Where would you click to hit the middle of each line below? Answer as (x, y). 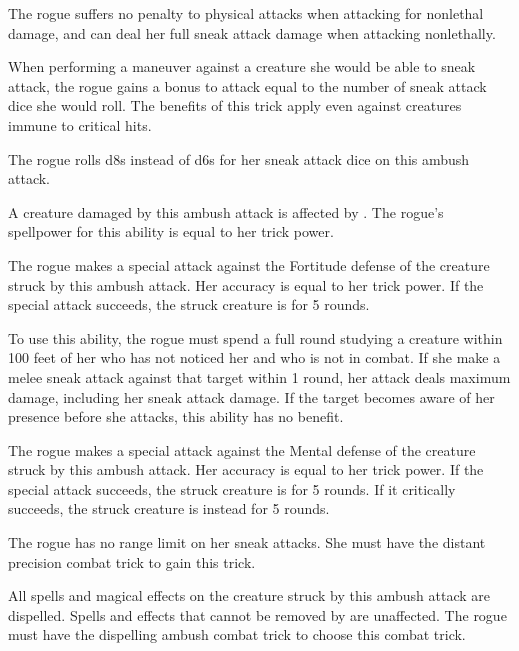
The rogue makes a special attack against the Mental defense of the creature (242, 449)
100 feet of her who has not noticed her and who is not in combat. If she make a (254, 357)
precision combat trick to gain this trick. (132, 561)
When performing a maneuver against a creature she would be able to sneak (242, 66)
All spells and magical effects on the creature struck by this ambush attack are (249, 595)
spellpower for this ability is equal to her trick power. (171, 231)
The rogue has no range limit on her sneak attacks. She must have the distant (247, 542)
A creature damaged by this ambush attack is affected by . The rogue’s (226, 211)
